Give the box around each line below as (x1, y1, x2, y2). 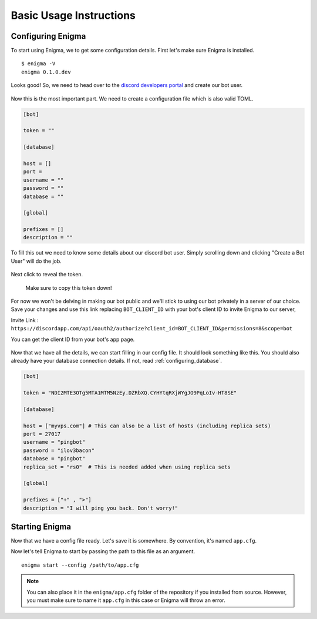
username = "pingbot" (23, 439, 86, 446)
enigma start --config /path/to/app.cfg (21, 561, 139, 568)
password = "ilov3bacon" (23, 447, 95, 454)
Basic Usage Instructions (11, 9, 136, 22)
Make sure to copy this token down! (25, 284, 112, 291)
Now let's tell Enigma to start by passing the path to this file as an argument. (11, 548, 195, 555)
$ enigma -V (21, 61, 56, 67)
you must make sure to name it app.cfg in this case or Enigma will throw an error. (26, 597, 225, 604)
